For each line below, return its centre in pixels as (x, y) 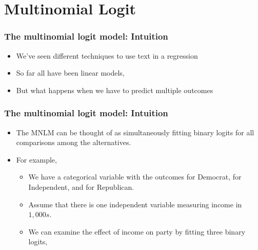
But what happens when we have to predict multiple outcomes (115, 90)
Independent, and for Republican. (81, 186)
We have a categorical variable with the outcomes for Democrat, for (135, 177)
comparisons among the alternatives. (74, 142)
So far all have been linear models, (70, 73)
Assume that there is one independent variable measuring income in (135, 204)
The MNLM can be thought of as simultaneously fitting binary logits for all (135, 132)
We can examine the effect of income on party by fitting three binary (137, 231)
